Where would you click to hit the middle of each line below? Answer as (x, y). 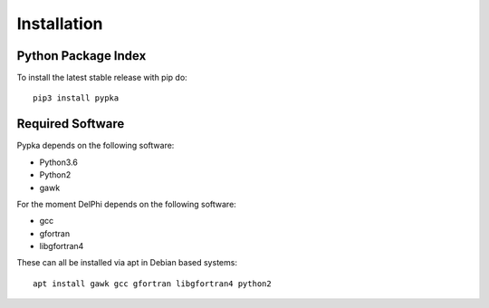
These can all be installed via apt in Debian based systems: (127, 263)
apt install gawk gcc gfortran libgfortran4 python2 (152, 284)
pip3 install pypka (76, 98)
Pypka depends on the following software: (96, 146)
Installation (60, 24)
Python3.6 (59, 162)
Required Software (71, 124)
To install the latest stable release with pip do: (102, 78)
